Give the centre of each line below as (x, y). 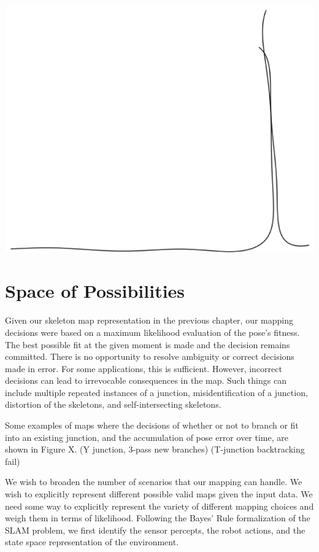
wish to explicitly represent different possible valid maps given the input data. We (159, 494)
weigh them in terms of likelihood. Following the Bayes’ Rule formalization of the (158, 518)
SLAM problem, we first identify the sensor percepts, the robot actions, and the (155, 530)
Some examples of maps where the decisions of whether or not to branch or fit (152, 425)
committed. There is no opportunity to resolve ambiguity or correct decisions (150, 356)
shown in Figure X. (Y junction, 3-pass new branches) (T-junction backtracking (155, 449)
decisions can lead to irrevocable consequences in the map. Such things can (146, 380)
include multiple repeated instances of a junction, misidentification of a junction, (156, 392)
